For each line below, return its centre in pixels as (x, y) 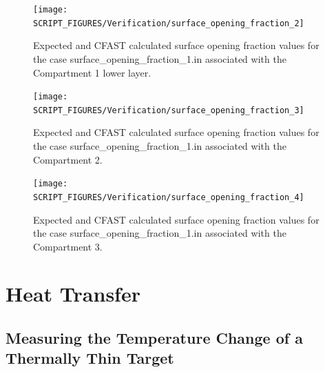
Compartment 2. (68, 159)
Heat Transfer (73, 294)
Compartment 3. (68, 246)
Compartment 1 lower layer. (92, 72)
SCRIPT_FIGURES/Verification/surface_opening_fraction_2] (169, 23)
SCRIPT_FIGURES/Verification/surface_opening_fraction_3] (169, 110)
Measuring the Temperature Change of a (154, 338)
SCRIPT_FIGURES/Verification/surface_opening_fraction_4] (169, 197)
